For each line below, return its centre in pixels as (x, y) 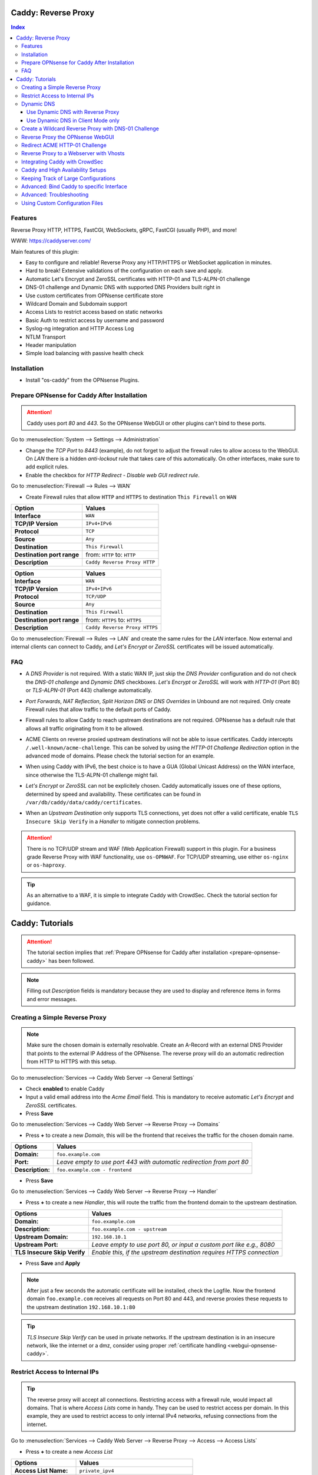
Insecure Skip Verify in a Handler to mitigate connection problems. (113, 821)
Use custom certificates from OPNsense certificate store (95, 296)
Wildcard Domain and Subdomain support (77, 303)
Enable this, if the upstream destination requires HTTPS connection (185, 1253)
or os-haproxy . (46, 865)
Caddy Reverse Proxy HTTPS (122, 627)
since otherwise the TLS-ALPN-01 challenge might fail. (92, 775)
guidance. (39, 903)
